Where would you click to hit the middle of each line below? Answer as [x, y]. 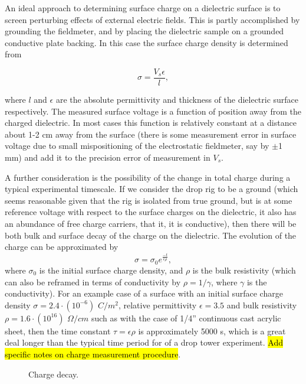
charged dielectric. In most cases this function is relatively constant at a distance [151, 123]
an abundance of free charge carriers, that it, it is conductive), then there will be [151, 223]
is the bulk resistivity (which [244, 270]
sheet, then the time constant [58, 331]
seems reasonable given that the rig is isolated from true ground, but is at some [149, 200]
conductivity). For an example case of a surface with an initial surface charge [144, 293]
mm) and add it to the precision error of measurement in [108, 157]
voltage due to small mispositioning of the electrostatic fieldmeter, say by [137, 146]
